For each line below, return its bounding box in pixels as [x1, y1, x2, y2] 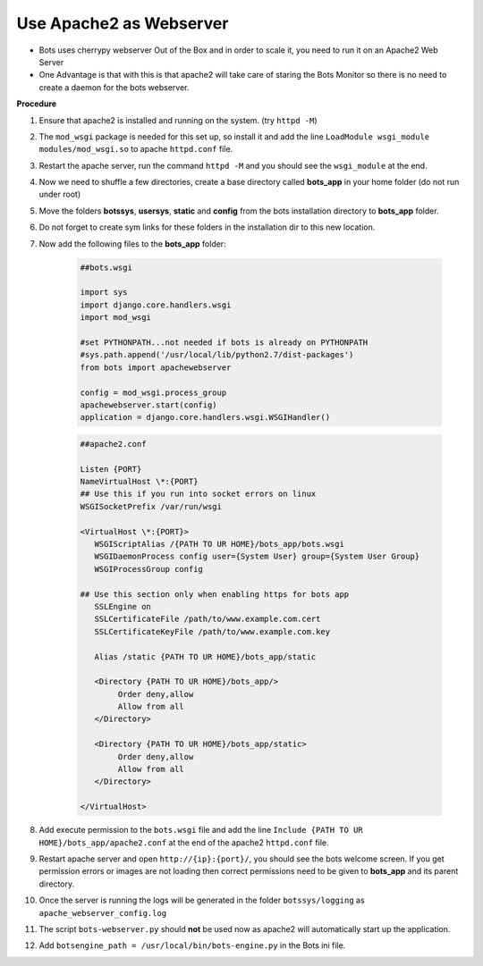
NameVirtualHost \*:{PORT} [80, 476, 199, 487]
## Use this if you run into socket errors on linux [80, 489, 317, 500]
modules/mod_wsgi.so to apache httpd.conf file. [38, 144, 233, 155]
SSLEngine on [94, 601, 152, 611]
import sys [80, 287, 128, 298]
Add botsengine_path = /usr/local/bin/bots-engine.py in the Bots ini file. [38, 940, 346, 951]
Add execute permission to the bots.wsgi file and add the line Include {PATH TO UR [38, 825, 364, 836]
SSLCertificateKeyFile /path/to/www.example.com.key [94, 626, 331, 636]
